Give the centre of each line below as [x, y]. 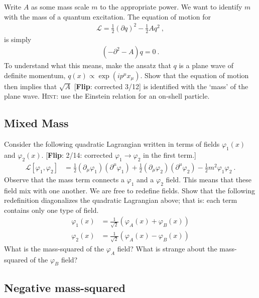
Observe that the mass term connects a [64, 179]
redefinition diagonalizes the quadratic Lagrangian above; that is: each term [121, 200]
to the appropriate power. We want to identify [171, 7]
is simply [18, 39]
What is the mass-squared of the [54, 248]
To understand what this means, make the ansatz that [88, 65]
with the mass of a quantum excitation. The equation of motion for [108, 16]
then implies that [31, 86]
